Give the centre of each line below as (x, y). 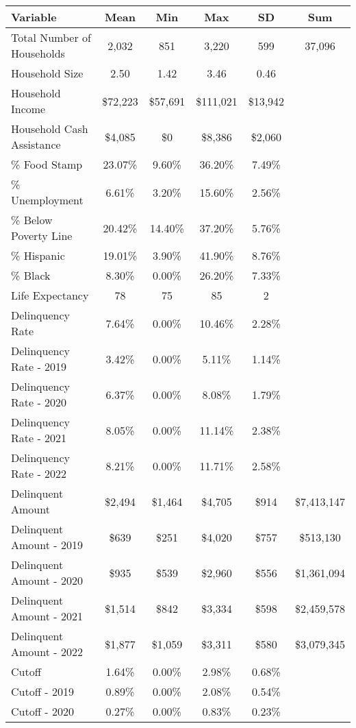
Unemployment (47, 200)
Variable (34, 17)
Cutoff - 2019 (42, 691)
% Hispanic (38, 255)
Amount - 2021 (47, 616)
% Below (32, 220)
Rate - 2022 (39, 473)
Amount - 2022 (47, 652)
